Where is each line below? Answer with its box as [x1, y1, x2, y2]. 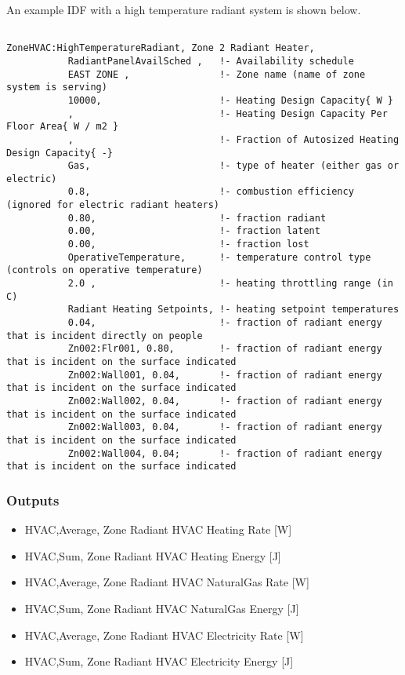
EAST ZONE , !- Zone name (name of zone [67, 68, 366, 80]
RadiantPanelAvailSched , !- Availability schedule [67, 55, 354, 67]
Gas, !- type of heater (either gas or [67, 160, 400, 172]
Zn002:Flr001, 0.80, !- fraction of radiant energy [67, 343, 382, 355]
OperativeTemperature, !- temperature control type [67, 251, 371, 263]
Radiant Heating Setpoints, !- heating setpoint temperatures [67, 304, 400, 316]
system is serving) [6, 82, 107, 93]
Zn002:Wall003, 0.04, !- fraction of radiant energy [67, 421, 382, 433]
